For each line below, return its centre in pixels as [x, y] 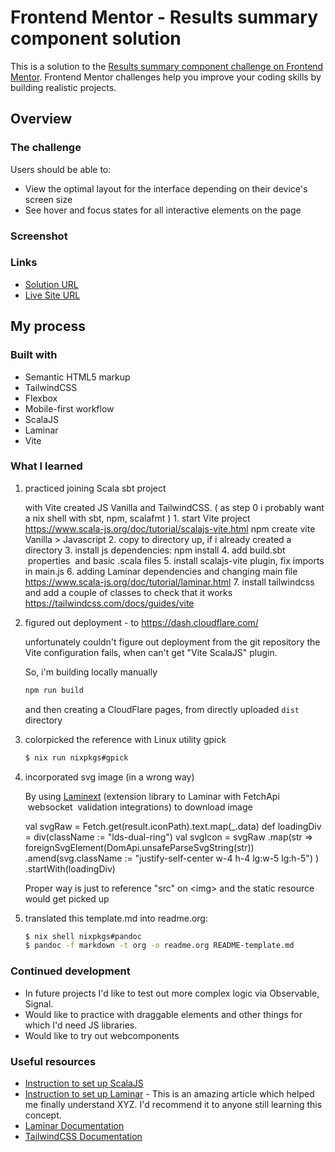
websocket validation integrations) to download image [140, 807]
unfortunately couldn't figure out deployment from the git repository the [172, 642]
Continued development [70, 971]
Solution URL [51, 284]
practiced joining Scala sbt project [95, 488]
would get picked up [67, 898]
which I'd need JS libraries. [81, 1025]
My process [48, 326]
